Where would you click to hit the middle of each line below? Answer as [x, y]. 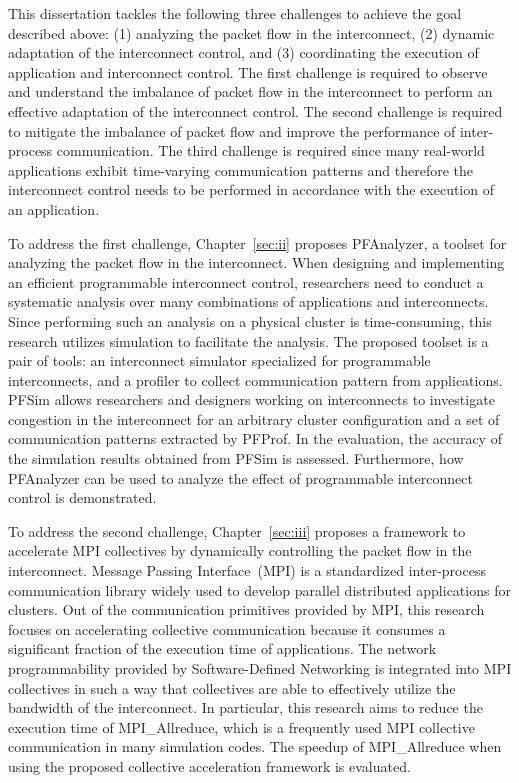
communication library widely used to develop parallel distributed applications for [259, 589]
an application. [54, 208]
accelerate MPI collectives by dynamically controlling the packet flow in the [240, 550]
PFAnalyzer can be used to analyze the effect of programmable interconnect [240, 477]
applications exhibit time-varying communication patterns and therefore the [241, 169]
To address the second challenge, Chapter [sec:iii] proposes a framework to [237, 530]
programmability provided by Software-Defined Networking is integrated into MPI [260, 668]
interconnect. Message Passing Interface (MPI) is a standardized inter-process [247, 570]
